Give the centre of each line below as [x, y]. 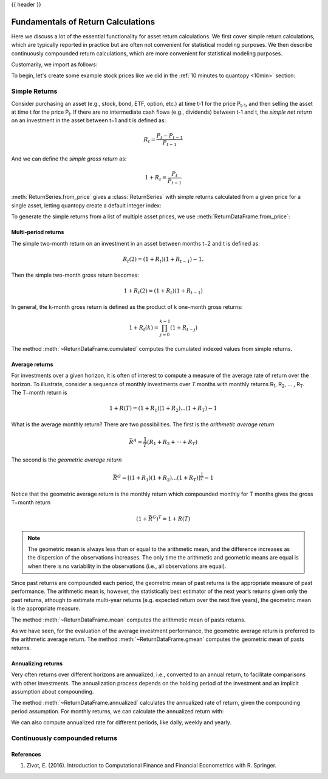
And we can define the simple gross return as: [69, 159]
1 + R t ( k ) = [144, 328]
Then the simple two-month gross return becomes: [75, 275]
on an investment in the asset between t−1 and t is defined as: [89, 120]
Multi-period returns [38, 232]
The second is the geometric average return [67, 460]
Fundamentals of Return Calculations [83, 22]
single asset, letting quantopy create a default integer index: [86, 205]
